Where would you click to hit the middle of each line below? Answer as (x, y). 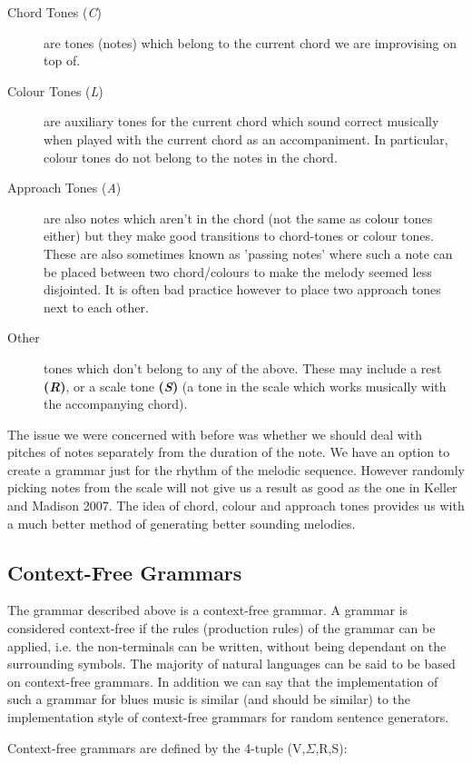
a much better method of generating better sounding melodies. (182, 523)
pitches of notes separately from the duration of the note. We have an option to (229, 452)
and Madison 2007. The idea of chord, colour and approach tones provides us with (236, 506)
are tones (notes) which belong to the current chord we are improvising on (251, 42)
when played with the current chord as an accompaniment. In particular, (246, 139)
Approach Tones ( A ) (64, 188)
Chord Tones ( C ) (54, 12)
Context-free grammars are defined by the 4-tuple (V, (157, 747)
